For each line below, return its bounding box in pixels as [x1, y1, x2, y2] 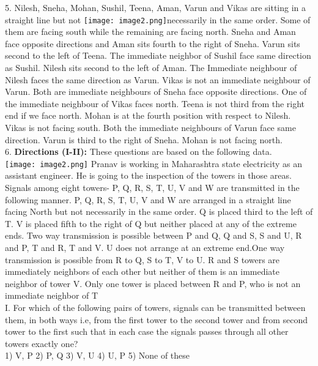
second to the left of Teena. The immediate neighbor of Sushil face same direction [5, 49, 311, 62]
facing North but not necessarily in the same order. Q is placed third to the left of [5, 205, 313, 218]
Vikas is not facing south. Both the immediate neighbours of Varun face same [5, 121, 296, 133]
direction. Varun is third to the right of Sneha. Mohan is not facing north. [5, 133, 283, 146]
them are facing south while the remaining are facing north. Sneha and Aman [5, 25, 296, 38]
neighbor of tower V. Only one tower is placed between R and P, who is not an [5, 277, 301, 289]
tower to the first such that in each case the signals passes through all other [5, 325, 289, 338]
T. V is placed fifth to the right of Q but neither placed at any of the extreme [5, 217, 297, 230]
